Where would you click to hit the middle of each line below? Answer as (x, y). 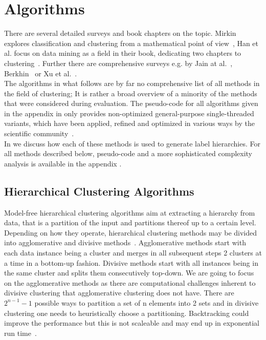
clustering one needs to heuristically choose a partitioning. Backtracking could (127, 313)
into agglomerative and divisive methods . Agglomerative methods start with (125, 242)
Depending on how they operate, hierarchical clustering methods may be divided (131, 232)
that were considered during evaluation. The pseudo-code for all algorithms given (131, 103)
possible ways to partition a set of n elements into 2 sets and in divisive (147, 302)
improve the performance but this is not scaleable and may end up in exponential (132, 323)
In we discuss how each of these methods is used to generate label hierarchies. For (132, 143)
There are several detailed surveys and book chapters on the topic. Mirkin (120, 33)
